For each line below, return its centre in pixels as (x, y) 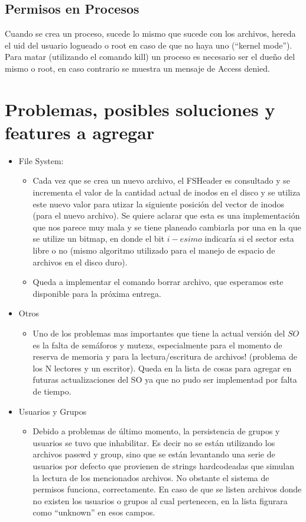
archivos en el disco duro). (80, 262)
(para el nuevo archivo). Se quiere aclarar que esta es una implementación (166, 215)
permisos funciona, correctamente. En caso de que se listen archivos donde (167, 489)
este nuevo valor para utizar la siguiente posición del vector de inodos (159, 204)
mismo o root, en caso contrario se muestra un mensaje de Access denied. (137, 68)
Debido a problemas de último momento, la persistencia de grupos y (156, 431)
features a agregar (80, 132)
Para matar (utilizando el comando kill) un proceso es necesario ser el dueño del (150, 57)
